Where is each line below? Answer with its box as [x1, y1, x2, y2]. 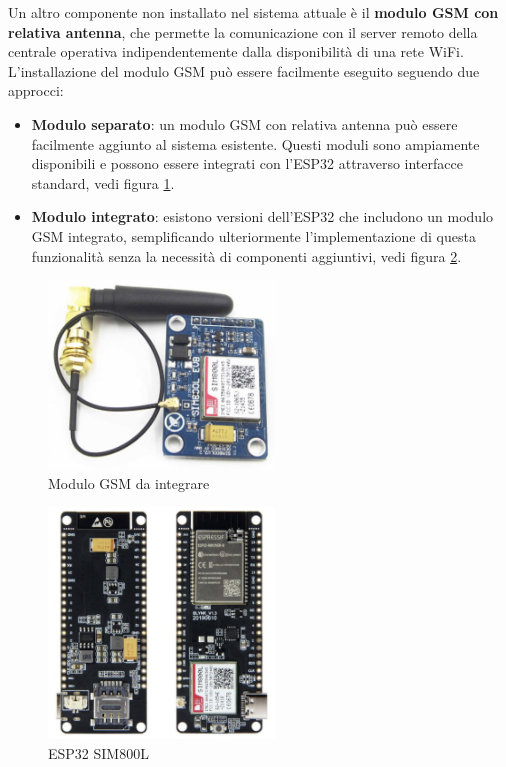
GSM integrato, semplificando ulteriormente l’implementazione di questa [31, 225, 476, 246]
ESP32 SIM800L [48, 742, 149, 763]
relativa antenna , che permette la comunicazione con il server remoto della [8, 21, 478, 42]
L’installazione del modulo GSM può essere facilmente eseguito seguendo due [8, 60, 480, 81]
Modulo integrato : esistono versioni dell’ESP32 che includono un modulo [31, 206, 494, 227]
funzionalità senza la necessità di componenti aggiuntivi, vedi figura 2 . [31, 245, 462, 266]
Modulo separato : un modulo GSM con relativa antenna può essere [31, 113, 458, 134]
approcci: [8, 80, 64, 101]
